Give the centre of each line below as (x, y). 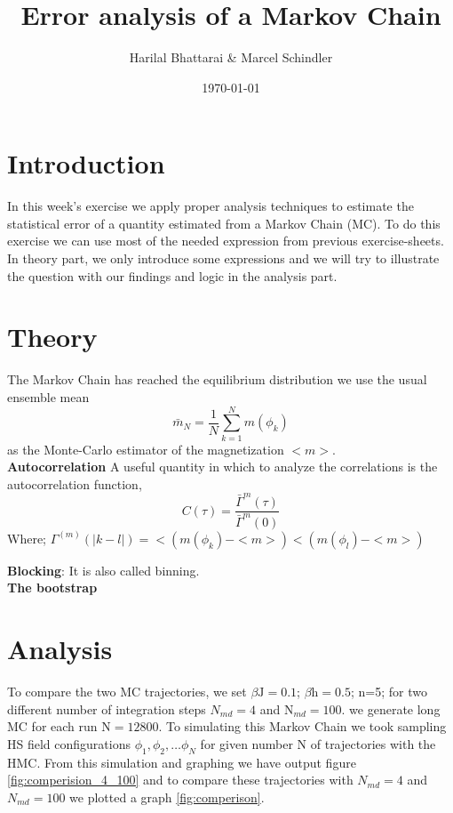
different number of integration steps (107, 708)
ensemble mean (48, 396)
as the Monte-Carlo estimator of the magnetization (146, 449)
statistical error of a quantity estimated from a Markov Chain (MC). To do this (224, 223)
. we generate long (391, 708)
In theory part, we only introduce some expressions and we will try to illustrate (223, 258)
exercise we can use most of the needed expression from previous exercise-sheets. (226, 241)
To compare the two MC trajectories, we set (127, 692)
